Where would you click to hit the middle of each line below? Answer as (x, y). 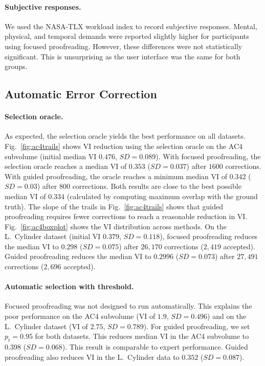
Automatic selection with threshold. (69, 286)
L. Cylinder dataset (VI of (46, 326)
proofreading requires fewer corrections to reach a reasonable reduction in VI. (126, 216)
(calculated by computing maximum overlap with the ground (162, 196)
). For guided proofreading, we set (197, 326)
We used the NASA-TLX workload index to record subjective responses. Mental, (131, 26)
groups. (16, 66)
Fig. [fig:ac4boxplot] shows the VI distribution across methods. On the (116, 226)
